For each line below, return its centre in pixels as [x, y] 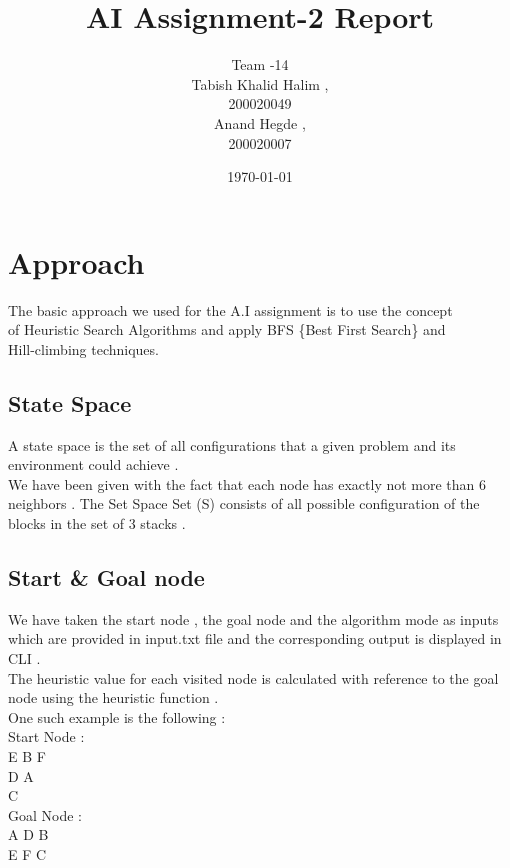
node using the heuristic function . [113, 697]
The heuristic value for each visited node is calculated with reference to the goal [253, 677]
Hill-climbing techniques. [83, 348]
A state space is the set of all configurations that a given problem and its [232, 444]
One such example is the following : [117, 716]
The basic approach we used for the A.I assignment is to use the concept [230, 309]
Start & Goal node [106, 576]
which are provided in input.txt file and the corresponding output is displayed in [255, 638]
